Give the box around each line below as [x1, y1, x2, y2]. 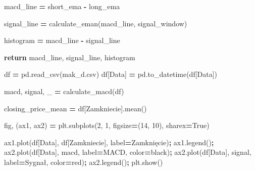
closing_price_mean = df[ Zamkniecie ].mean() [4, 103, 147, 113]
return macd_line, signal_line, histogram [4, 52, 135, 62]
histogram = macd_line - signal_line [4, 35, 120, 46]
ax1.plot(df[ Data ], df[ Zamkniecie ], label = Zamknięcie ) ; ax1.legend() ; [4, 137, 214, 147]
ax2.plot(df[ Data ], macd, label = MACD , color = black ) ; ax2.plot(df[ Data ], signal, [4, 147, 251, 157]
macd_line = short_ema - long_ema [4, 1, 120, 11]
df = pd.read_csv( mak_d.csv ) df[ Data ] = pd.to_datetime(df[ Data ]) [4, 69, 218, 79]
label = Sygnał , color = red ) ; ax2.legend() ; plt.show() [4, 156, 163, 167]
